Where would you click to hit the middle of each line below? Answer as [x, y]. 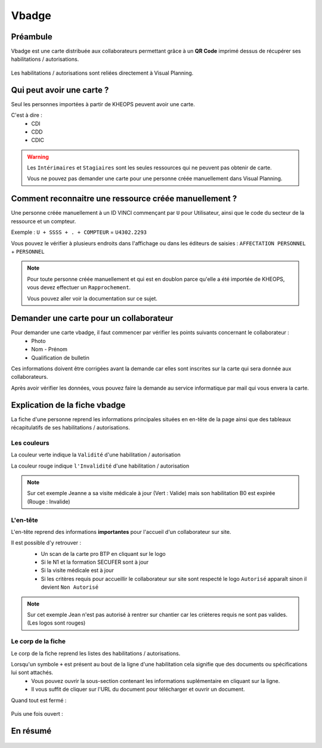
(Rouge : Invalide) [49, 502]
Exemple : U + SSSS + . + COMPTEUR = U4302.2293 [79, 232]
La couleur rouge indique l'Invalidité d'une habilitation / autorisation [100, 466]
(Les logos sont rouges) [56, 623]
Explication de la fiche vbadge [68, 405]
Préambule [32, 37]
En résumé [31, 731]
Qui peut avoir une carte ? [60, 90]
